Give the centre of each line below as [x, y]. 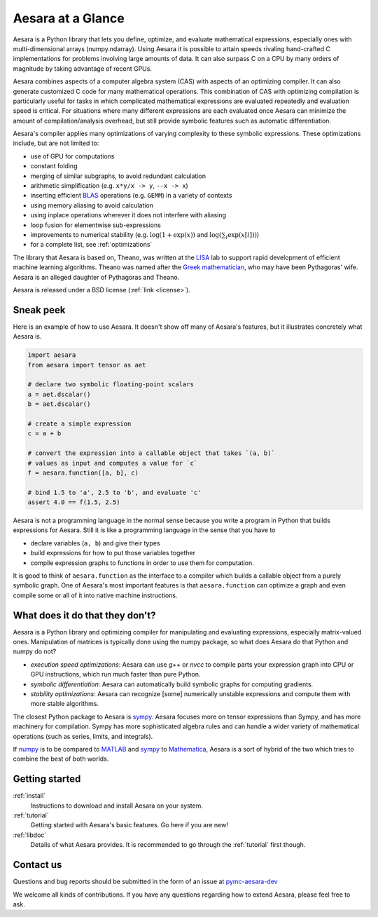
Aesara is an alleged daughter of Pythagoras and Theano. [96, 277]
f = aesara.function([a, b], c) [83, 473]
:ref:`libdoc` [30, 835]
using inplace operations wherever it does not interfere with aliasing [128, 215]
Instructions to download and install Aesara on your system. [117, 806]
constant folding [54, 166]
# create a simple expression [79, 423]
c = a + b [44, 434]
